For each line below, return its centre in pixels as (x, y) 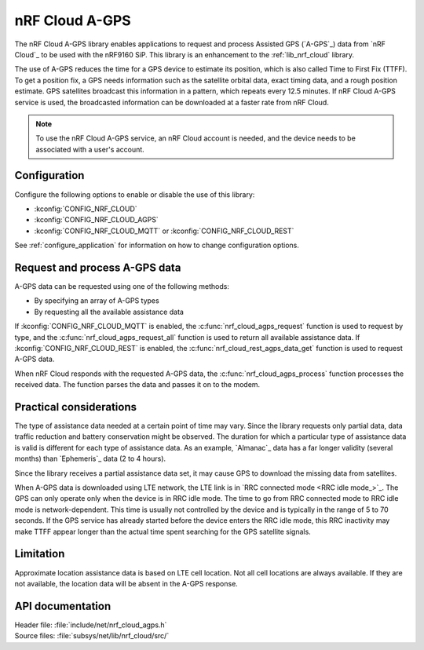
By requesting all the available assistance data (109, 312)
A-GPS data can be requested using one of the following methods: (122, 287)
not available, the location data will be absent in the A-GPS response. (126, 583)
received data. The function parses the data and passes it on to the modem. (137, 385)
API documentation (63, 606)
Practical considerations (76, 407)
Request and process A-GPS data (98, 267)
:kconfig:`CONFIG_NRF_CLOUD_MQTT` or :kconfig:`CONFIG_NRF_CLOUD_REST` (164, 231)
